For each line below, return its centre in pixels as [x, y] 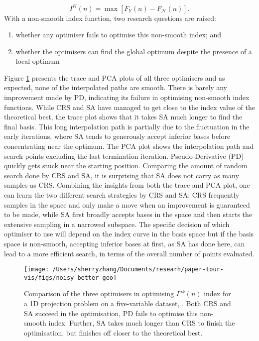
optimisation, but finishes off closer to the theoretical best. [113, 332]
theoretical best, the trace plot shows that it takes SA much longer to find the [123, 117]
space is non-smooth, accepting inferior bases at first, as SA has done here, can [125, 243]
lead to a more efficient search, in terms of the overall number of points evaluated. [129, 253]
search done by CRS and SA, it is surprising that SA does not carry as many [122, 175]
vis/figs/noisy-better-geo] [70, 278]
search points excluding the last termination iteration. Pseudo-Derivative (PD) [124, 156]
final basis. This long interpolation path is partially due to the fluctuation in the [127, 126]
